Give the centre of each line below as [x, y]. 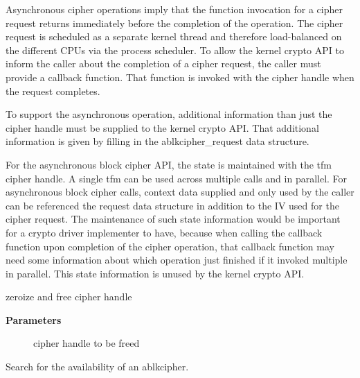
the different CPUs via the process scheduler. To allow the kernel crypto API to [175, 50]
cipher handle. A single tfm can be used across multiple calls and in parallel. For [177, 178]
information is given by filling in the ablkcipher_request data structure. [157, 141]
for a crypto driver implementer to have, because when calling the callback [164, 232]
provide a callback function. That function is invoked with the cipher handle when [180, 77]
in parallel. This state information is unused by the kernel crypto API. [155, 273]
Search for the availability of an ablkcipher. [97, 367]
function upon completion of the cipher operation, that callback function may [170, 246]
